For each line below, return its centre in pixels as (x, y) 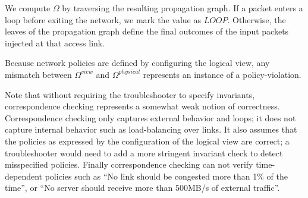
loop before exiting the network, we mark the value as (103, 19)
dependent (24, 176)
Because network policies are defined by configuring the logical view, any (137, 63)
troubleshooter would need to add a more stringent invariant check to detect (144, 153)
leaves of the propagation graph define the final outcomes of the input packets (147, 31)
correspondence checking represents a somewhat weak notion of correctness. (142, 106)
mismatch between (38, 74)
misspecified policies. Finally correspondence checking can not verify (129, 164)
